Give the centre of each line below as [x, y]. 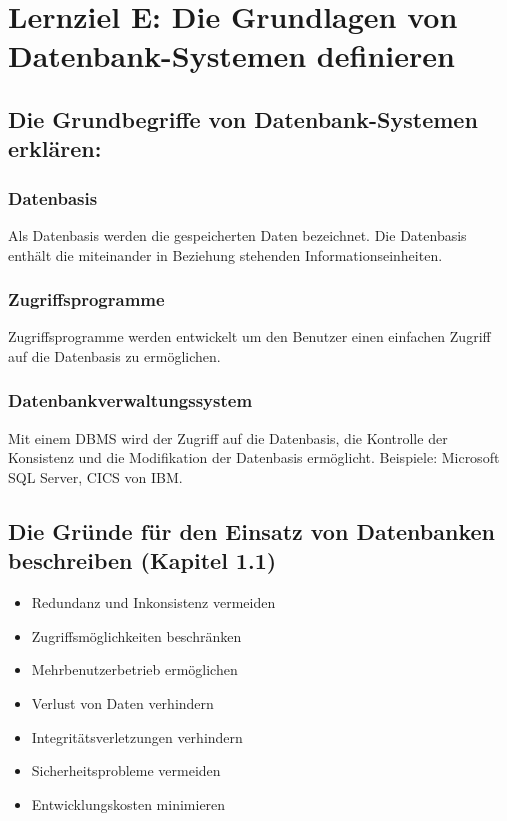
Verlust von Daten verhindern [122, 702]
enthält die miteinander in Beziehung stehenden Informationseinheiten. [225, 254]
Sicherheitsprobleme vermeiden [126, 770]
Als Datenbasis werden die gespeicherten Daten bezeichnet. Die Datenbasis [237, 234]
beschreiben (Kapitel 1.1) [142, 560]
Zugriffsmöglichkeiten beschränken [136, 635]
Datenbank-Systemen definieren [231, 55]
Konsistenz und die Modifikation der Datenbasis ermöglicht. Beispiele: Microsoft [254, 457]
